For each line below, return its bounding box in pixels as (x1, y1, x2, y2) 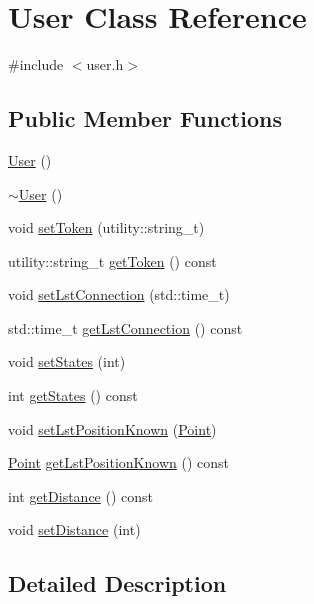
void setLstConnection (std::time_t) (8, 284, 230, 305)
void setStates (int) (8, 351, 126, 372)
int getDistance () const (8, 485, 154, 506)
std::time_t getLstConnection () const (8, 317, 243, 338)
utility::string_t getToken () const (8, 250, 217, 271)
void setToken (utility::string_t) (8, 217, 205, 238)
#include (8, 54, 64, 75)
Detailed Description (8, 568, 227, 599)
